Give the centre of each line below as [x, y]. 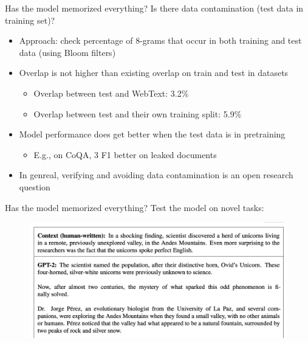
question [35, 186]
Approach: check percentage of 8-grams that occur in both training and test [160, 40]
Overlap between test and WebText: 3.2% [111, 93]
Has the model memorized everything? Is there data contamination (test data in [154, 8]
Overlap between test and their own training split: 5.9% [138, 113]
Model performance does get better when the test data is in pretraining [152, 134]
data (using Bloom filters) [67, 52]
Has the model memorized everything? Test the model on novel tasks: [135, 207]
